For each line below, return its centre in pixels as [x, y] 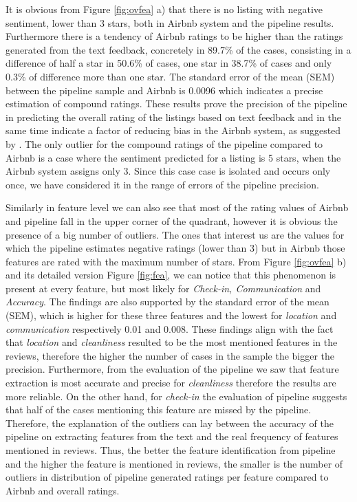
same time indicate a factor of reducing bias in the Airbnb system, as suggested [173, 130]
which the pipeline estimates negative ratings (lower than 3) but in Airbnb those [175, 248]
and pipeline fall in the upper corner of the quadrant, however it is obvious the [172, 220]
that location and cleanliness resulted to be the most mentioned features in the [172, 342]
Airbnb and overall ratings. [63, 490]
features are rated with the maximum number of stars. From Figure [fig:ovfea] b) [176, 261]
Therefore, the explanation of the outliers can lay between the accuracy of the [170, 423]
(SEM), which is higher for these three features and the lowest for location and [171, 315]
